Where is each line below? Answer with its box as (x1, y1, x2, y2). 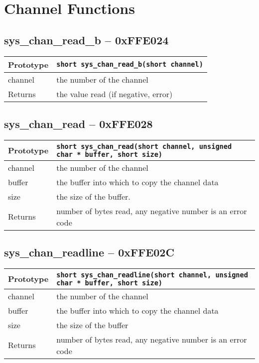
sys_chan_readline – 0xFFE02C (4, 244, 174, 260)
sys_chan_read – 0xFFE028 (4, 116, 153, 131)
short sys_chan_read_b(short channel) (56, 60, 203, 69)
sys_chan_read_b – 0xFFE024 (4, 32, 169, 47)
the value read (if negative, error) (56, 88, 173, 100)
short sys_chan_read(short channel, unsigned (56, 142, 232, 150)
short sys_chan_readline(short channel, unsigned (56, 270, 248, 279)
